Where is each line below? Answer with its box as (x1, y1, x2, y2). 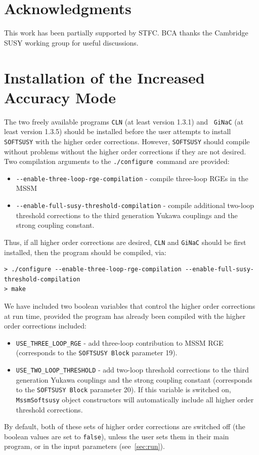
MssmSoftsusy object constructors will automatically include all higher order (16, 394, 254, 404)
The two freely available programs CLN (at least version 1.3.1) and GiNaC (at (4, 116, 244, 127)
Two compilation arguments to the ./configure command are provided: (4, 156, 230, 167)
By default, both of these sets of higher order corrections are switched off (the (4, 421, 245, 432)
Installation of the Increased (4, 67, 205, 88)
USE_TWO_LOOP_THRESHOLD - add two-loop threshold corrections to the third (16, 364, 249, 375)
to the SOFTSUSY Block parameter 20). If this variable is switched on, (16, 384, 231, 395)
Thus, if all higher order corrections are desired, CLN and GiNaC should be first (4, 236, 246, 247)
